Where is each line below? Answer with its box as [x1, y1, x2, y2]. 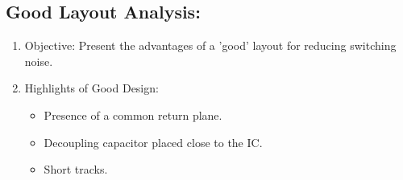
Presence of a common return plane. [44, 106, 222, 123]
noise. [24, 52, 53, 69]
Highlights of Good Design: [24, 80, 159, 96]
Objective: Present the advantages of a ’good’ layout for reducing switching [24, 37, 397, 54]
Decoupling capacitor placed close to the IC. [44, 133, 263, 150]
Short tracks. [44, 161, 108, 178]
